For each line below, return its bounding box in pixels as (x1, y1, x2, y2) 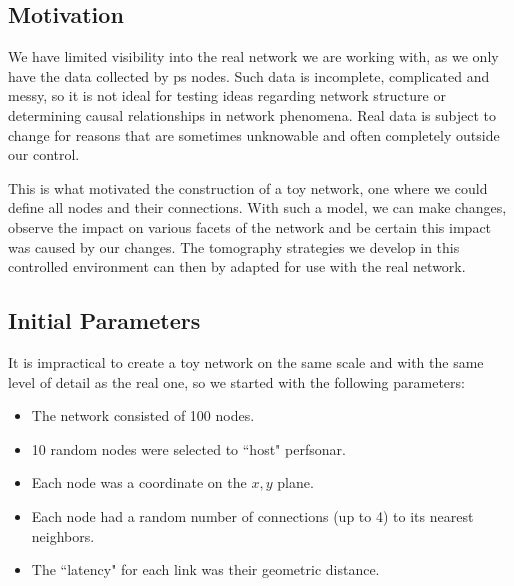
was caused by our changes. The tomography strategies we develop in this (8, 236, 460, 257)
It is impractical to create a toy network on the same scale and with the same (8, 351, 484, 372)
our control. (8, 144, 80, 165)
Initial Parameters (8, 305, 201, 336)
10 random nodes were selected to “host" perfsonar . (31, 438, 346, 459)
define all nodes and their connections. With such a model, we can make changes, (8, 197, 507, 218)
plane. (277, 472, 314, 493)
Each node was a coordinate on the (31, 472, 247, 493)
